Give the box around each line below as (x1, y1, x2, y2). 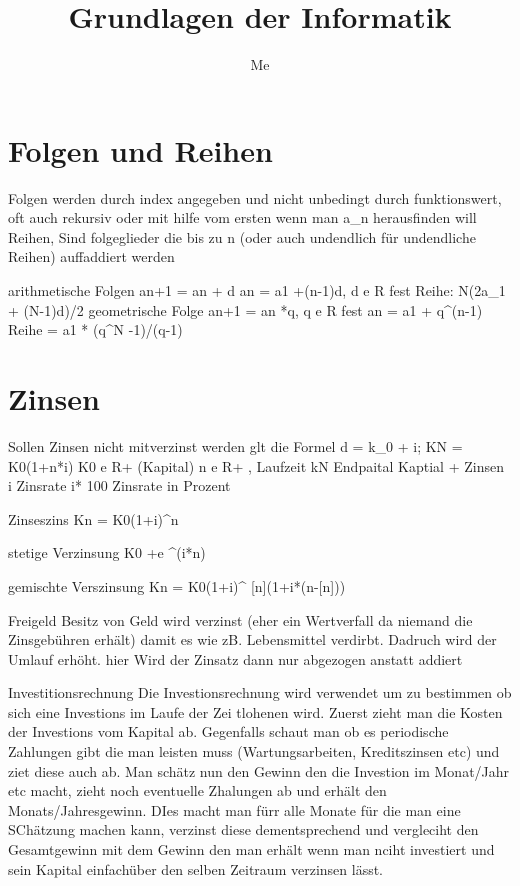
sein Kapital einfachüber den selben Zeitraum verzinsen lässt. (8, 858, 384, 879)
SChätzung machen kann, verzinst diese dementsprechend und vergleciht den (8, 819, 479, 840)
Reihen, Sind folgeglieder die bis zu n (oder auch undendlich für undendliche (8, 226, 476, 247)
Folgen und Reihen (8, 129, 273, 170)
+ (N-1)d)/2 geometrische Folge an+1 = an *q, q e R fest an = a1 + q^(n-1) (8, 299, 483, 320)
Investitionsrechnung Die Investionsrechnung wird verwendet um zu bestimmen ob (8, 682, 512, 703)
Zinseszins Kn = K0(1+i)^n (8, 508, 179, 529)
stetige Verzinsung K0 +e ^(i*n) (8, 542, 206, 563)
